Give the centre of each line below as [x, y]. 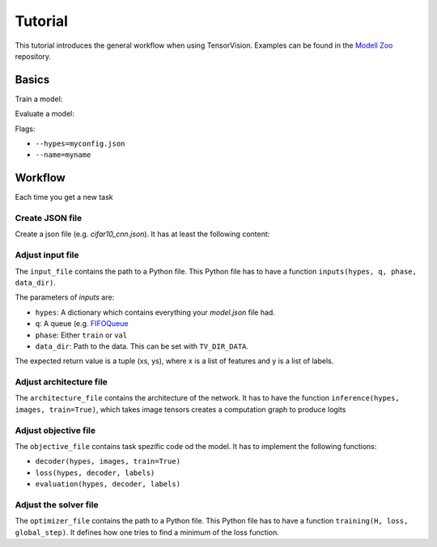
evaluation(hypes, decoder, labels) [108, 484]
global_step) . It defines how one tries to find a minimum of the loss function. [147, 532]
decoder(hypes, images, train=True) [108, 462]
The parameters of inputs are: [65, 297]
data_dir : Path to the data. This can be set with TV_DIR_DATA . [142, 346]
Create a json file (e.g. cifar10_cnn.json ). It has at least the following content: [142, 234]
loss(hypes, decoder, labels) [95, 473]
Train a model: [39, 99]
